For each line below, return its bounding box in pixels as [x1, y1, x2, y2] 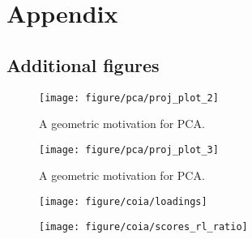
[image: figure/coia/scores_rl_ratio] [39, 220, 248, 233]
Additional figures [6, 52, 160, 77]
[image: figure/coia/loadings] [39, 196, 207, 208]
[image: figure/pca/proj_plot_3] [39, 143, 219, 156]
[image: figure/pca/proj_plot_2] [39, 92, 219, 104]
